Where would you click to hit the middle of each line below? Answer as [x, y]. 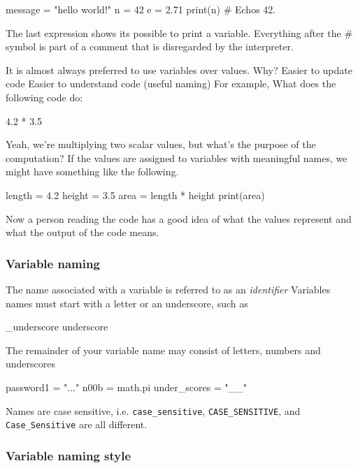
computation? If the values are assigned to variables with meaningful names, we [177, 158]
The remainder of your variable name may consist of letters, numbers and [163, 350]
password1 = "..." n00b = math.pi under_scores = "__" [126, 387]
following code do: [44, 97]
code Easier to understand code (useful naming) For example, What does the [171, 83]
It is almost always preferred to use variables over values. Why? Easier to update [179, 70]
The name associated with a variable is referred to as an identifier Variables [168, 289]
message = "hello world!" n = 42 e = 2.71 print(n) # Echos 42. [141, 9]
